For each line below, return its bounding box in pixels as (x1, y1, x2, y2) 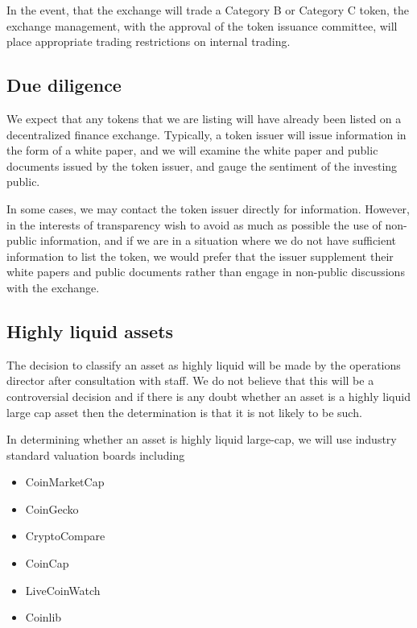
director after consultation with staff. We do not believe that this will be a (6, 372, 374, 389)
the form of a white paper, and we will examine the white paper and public (6, 142, 378, 159)
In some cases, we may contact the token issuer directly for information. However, (6, 200, 411, 217)
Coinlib (25, 609, 62, 626)
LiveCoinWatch (25, 581, 101, 598)
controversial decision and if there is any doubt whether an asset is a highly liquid (6, 387, 411, 404)
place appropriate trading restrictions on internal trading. (6, 33, 291, 50)
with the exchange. (6, 279, 100, 295)
